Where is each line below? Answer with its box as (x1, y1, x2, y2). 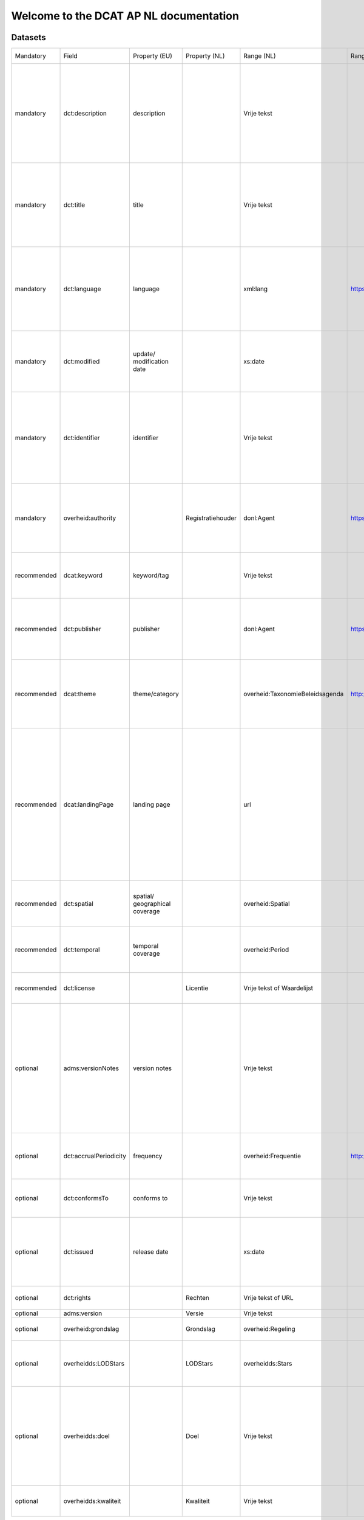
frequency (132, 1152, 163, 1161)
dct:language (63, 285, 101, 293)
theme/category (132, 690, 179, 699)
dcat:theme (63, 690, 96, 699)
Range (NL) (243, 52, 276, 60)
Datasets (11, 32, 46, 43)
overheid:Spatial (243, 900, 291, 908)
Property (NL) (185, 52, 225, 60)
